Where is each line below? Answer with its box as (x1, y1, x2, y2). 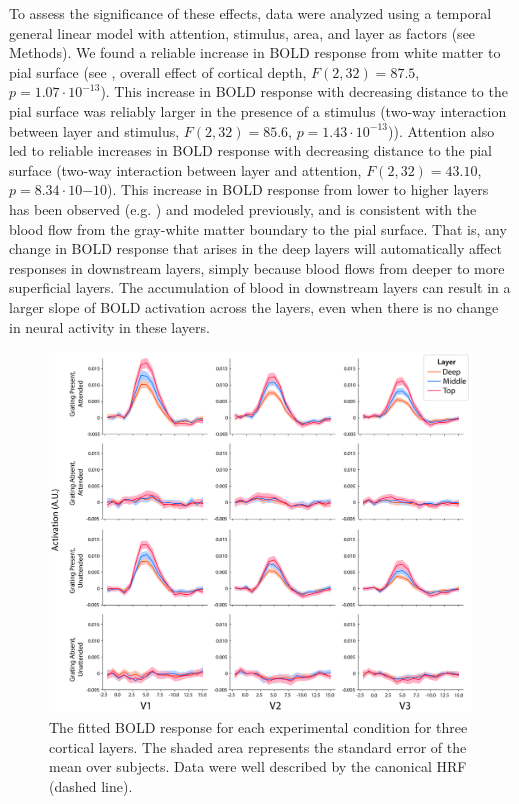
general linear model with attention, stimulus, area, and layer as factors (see (9, 22, 476, 43)
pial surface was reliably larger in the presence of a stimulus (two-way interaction (9, 100, 507, 121)
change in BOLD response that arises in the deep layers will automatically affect (9, 238, 502, 259)
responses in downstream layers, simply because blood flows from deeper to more (9, 257, 505, 278)
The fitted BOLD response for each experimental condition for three (49, 716, 468, 737)
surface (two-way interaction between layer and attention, (9, 159, 362, 180)
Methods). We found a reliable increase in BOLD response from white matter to (9, 42, 501, 63)
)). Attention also (388, 120, 495, 141)
